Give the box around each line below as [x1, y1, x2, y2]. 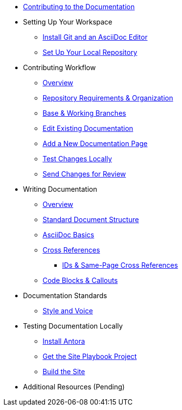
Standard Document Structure [43, 215, 139, 224]
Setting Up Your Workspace [23, 18, 113, 26]
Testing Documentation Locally [23, 322, 123, 330]
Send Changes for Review [43, 170, 126, 178]
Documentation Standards [23, 291, 107, 300]
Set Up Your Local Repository [43, 48, 137, 56]
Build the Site [43, 367, 85, 376]
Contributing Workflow [23, 63, 96, 72]
